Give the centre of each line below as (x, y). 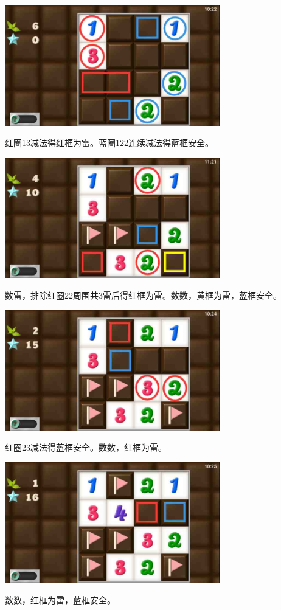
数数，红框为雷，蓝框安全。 (60, 599)
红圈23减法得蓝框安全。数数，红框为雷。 (86, 447)
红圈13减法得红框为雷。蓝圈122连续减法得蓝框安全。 (109, 143)
